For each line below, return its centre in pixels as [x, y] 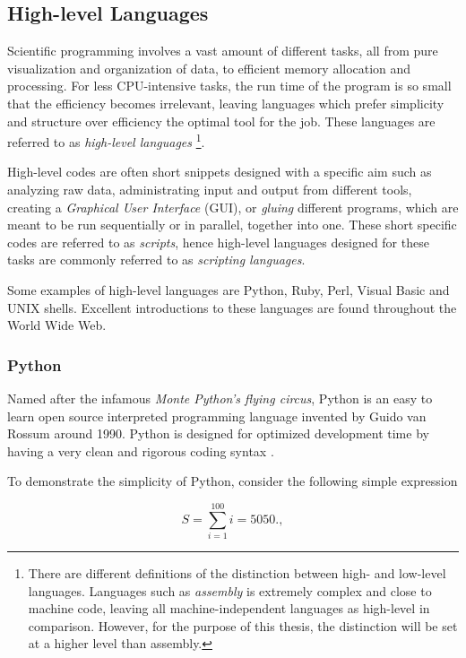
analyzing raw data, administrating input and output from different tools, [210, 190]
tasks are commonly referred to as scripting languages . [156, 260]
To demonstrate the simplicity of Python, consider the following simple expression [233, 481]
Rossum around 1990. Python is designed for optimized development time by [218, 433]
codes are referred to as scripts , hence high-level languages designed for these [218, 242]
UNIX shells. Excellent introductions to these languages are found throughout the [232, 307]
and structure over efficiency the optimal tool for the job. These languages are [221, 121]
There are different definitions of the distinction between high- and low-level [237, 573]
